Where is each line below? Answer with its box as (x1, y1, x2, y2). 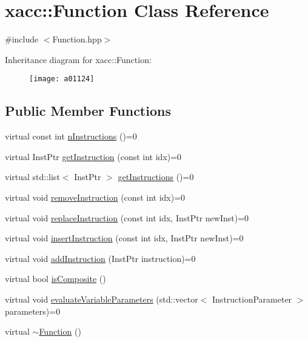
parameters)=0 (5, 304, 61, 317)
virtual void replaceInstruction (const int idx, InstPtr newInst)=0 (5, 211, 249, 224)
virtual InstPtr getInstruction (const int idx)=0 (5, 150, 182, 163)
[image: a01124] (29, 75, 95, 84)
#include (5, 33, 39, 45)
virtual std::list (5, 170, 60, 183)
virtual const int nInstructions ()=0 (5, 130, 137, 142)
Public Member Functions (5, 101, 171, 120)
